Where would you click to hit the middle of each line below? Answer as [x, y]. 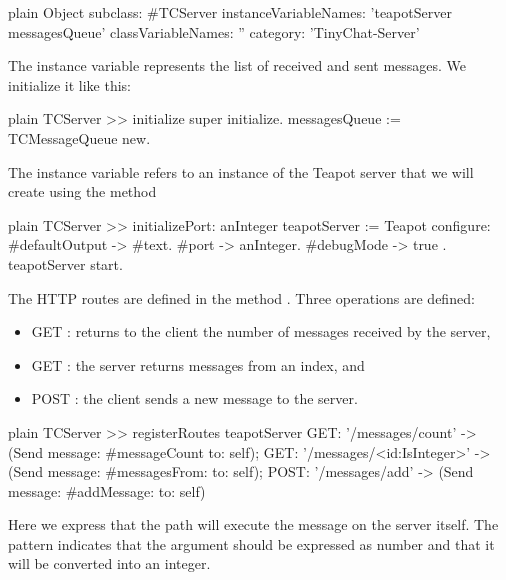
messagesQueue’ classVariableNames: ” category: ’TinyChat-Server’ [214, 31]
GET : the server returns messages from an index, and [198, 364]
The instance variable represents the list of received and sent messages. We [237, 65]
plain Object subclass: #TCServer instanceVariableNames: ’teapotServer [230, 12]
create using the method [82, 191]
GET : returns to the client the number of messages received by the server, [261, 331]
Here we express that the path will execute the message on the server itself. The [253, 524]
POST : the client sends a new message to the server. [194, 398]
